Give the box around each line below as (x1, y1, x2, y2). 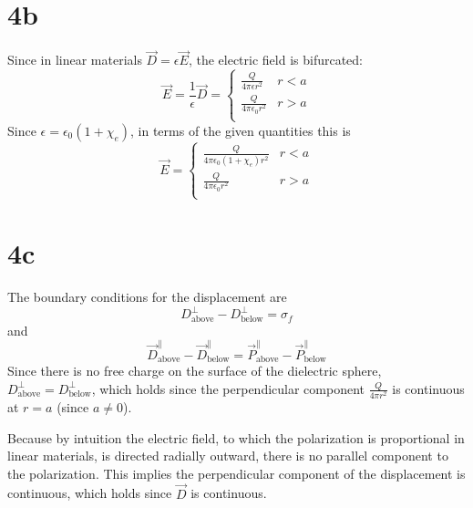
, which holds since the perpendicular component (91, 378, 365, 398)
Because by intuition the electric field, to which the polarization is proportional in (7, 428, 465, 447)
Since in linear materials (7, 50, 142, 69)
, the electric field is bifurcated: (188, 50, 363, 69)
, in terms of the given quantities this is (130, 120, 351, 140)
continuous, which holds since (7, 483, 172, 503)
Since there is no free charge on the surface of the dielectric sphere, (7, 361, 382, 380)
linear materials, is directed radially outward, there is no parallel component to (7, 446, 448, 465)
